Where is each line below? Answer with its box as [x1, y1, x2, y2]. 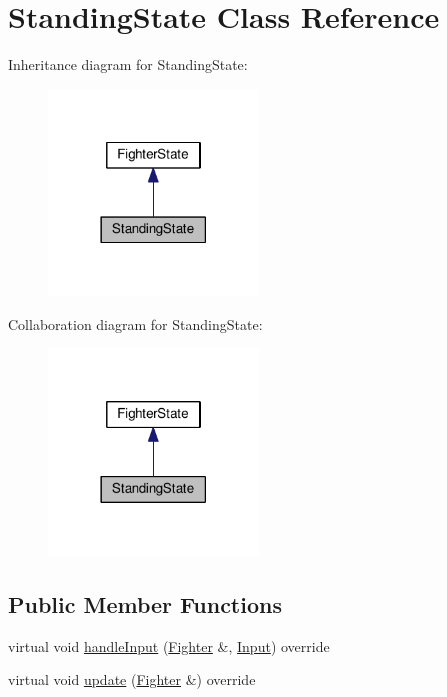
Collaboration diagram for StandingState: [8, 313, 263, 334]
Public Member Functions [8, 588, 282, 619]
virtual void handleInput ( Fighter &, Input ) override [8, 635, 330, 656]
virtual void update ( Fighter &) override [8, 669, 256, 690]
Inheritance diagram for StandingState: [8, 54, 248, 75]
